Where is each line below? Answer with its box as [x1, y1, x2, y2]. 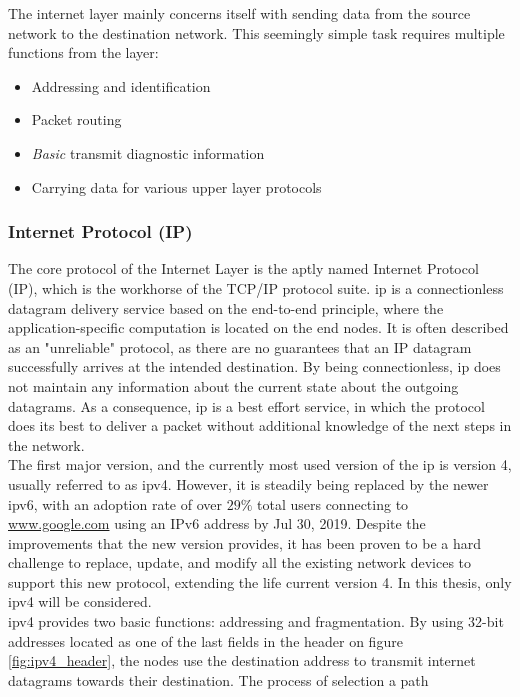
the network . [8, 434, 85, 455]
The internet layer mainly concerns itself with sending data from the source [8, 3, 471, 23]
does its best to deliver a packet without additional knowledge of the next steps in [8, 415, 512, 436]
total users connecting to [257, 493, 409, 514]
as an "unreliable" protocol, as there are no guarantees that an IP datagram [8, 336, 472, 357]
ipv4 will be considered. [8, 591, 152, 612]
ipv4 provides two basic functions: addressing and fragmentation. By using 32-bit [8, 611, 504, 632]
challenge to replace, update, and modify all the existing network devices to [8, 552, 472, 573]
